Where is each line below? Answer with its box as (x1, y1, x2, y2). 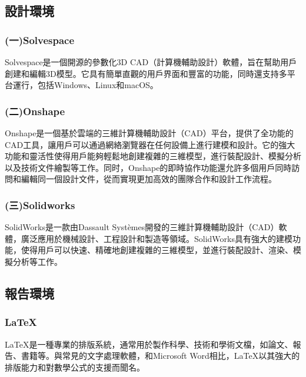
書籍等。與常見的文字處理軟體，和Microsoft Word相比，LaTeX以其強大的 (21, 349, 300, 362)
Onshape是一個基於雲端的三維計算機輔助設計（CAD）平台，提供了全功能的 (5, 127, 294, 139)
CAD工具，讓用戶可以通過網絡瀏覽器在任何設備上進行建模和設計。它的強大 (5, 138, 295, 150)
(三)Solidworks (5, 197, 75, 212)
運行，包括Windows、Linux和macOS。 (12, 79, 158, 91)
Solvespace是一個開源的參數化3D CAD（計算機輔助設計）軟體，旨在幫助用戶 (5, 56, 297, 68)
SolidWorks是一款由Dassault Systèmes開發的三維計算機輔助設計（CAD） (5, 221, 279, 233)
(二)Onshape (5, 103, 65, 118)
